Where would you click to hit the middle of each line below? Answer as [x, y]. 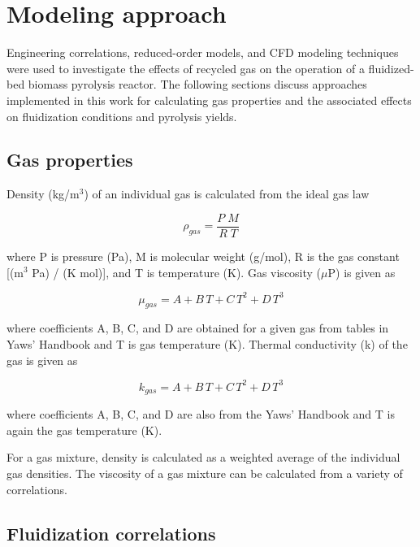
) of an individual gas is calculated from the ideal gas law [227, 194]
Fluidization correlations [111, 533]
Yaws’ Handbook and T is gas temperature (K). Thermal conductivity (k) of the [207, 344]
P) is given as [362, 272]
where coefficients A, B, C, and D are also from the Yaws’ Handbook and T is [201, 414]
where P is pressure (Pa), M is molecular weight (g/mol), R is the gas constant [203, 256]
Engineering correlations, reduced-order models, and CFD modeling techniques [203, 52]
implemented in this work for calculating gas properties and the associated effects [209, 100]
